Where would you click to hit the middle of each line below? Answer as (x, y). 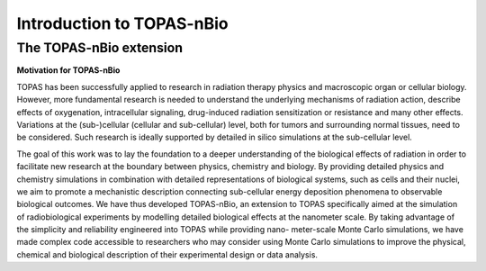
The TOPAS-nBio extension (100, 48)
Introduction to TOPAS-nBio (122, 23)
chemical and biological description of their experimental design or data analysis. (167, 254)
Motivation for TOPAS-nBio (68, 70)
